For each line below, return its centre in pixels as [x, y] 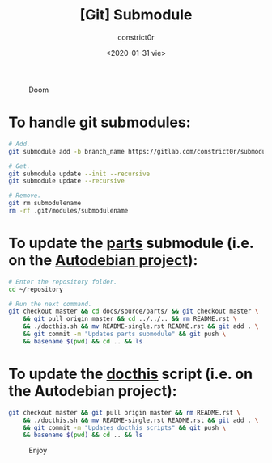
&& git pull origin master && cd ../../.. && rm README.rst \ [130, 319]
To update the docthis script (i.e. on [131, 374]
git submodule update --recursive [67, 181]
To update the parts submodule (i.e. [131, 243]
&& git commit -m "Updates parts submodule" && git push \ [125, 334]
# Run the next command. [50, 304]
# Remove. [25, 196]
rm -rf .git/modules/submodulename [68, 211]
